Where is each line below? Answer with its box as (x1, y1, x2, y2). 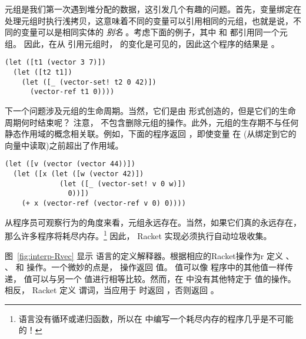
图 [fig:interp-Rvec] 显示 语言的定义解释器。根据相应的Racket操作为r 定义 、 (5, 249, 294, 261)
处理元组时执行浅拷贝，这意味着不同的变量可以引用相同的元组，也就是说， (5, 14, 293, 26)
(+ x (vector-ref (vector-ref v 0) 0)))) (21, 199, 186, 207)
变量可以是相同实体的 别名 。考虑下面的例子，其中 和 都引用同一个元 (21, 26, 288, 38)
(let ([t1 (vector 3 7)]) (5, 58, 106, 67)
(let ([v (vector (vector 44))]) (5, 160, 135, 169)
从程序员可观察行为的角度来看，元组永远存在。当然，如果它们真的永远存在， (5, 216, 301, 228)
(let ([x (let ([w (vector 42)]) (13, 170, 144, 179)
